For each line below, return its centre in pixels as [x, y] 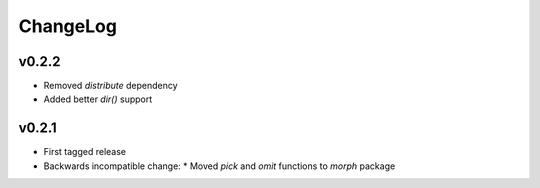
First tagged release [85, 152]
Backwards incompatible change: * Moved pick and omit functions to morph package [219, 166]
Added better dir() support [98, 99]
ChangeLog [67, 26]
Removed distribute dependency [111, 86]
